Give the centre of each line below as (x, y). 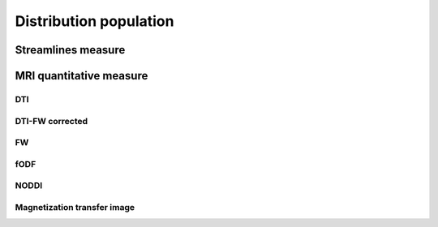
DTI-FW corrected (52, 121)
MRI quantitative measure (82, 76)
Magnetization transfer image (75, 207)
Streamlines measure (70, 50)
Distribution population (94, 21)
